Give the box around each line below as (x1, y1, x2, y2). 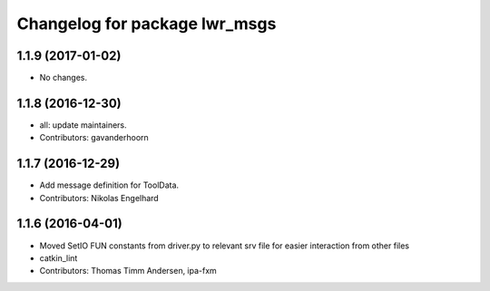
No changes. (39, 73, 88, 83)
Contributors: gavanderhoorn (39, 132, 149, 143)
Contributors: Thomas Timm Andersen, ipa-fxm (39, 266, 217, 276)
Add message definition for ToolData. (39, 179, 180, 190)
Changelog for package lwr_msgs (16, 14, 277, 34)
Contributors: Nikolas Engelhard (39, 192, 159, 203)
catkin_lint (39, 252, 78, 263)
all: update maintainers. (39, 119, 127, 131)
